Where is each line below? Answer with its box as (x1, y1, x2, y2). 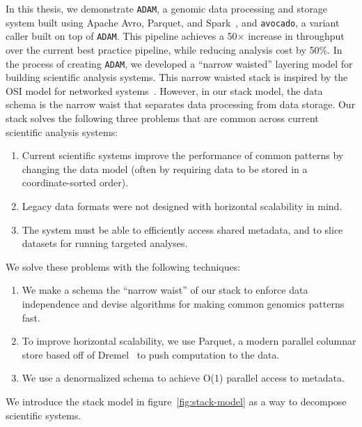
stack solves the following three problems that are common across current (6, 111, 319, 125)
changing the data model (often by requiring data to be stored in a (22, 161, 308, 176)
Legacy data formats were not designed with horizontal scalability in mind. (22, 198, 343, 213)
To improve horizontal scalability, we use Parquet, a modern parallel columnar (22, 334, 356, 348)
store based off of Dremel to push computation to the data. (22, 347, 280, 361)
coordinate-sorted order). (22, 175, 129, 190)
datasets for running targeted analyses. (22, 236, 188, 250)
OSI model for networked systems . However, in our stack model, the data (6, 83, 323, 98)
